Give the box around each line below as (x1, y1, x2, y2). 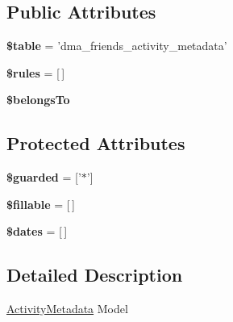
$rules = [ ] (6, 64, 65, 81)
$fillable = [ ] (6, 195, 75, 212)
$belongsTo (6, 91, 70, 108)
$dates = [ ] (6, 223, 68, 240)
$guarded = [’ (6, 169, 81, 186)
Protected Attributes (6, 131, 185, 156)
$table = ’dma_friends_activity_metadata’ (6, 37, 227, 54)
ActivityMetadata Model (6, 300, 128, 317)
